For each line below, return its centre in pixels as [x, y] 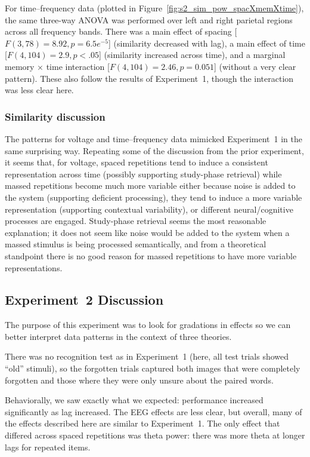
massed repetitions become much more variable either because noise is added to [150, 185]
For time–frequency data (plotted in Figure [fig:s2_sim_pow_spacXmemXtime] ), [154, 8]
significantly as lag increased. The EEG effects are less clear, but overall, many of [154, 411]
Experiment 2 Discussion [84, 300]
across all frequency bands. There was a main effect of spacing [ [121, 31]
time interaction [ [78, 66]
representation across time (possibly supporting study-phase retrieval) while [143, 174]
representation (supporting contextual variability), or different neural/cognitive [149, 209]
